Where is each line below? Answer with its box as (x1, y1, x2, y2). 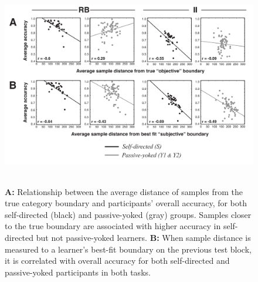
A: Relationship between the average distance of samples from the (5, 185, 243, 197)
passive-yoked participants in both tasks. (5, 266, 151, 278)
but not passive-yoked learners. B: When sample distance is (36, 231, 251, 243)
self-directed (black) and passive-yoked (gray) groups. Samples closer (5, 208, 252, 220)
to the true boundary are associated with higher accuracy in (5, 220, 221, 232)
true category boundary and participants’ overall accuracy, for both (5, 197, 247, 209)
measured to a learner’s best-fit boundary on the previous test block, (5, 243, 252, 255)
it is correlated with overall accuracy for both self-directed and (5, 254, 230, 267)
